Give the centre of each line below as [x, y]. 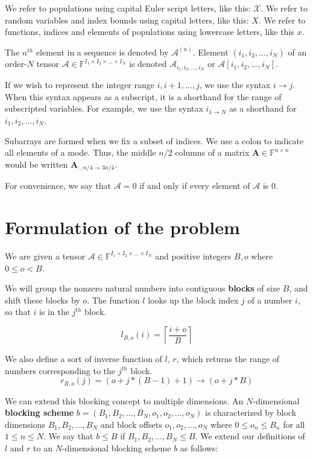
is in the [54, 312]
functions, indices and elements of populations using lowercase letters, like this [150, 32]
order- [16, 64]
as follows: [199, 447]
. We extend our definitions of [250, 436]
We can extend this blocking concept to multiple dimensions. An [124, 400]
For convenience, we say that [58, 186]
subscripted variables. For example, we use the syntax [104, 108]
